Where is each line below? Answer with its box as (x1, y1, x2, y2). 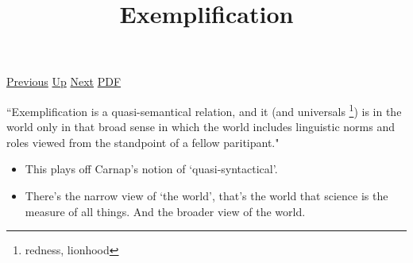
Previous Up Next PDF (6, 73, 122, 90)
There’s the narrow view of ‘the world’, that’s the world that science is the (25, 188, 388, 203)
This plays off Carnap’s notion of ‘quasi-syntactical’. (25, 161, 278, 177)
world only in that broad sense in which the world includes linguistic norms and (6, 118, 396, 135)
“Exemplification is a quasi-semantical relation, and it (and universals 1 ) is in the (6, 100, 402, 119)
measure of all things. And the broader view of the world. (25, 203, 306, 219)
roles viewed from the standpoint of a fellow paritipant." (6, 133, 280, 150)
